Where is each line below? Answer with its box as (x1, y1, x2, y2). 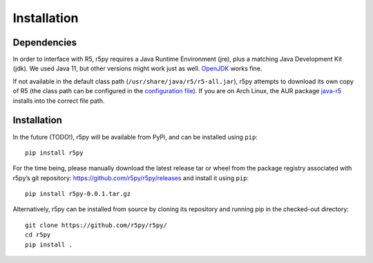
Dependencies (12, 37, 77, 48)
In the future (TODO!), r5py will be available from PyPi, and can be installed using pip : (12, 133, 258, 141)
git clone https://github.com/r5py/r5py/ (25, 221, 167, 229)
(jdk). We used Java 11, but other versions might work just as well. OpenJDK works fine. (12, 64, 262, 72)
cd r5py (25, 231, 51, 239)
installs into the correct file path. (12, 97, 105, 105)
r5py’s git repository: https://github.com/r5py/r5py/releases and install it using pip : (12, 173, 249, 182)
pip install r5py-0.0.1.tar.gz (25, 190, 131, 198)
